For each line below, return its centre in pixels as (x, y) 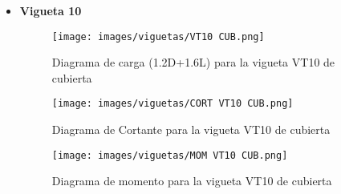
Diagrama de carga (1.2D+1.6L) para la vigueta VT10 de (193, 62)
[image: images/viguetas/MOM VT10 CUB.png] (170, 155)
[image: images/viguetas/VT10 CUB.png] (158, 36)
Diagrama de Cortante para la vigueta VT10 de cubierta (191, 129)
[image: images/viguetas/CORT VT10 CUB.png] (173, 104)
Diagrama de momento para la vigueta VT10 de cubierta (192, 181)
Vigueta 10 (51, 10)
